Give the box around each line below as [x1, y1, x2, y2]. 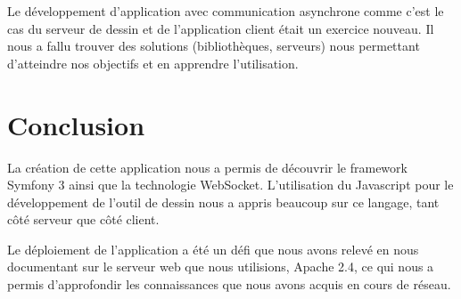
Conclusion [7, 106, 145, 142]
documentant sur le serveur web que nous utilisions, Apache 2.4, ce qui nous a [7, 257, 434, 276]
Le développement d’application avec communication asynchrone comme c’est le [7, 2, 444, 20]
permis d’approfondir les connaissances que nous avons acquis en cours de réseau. [7, 275, 451, 294]
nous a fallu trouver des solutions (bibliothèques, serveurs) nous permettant [7, 36, 420, 55]
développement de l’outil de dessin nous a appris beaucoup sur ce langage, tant [7, 192, 440, 211]
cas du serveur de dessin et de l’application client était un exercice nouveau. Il [7, 19, 434, 37]
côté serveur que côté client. [7, 210, 160, 229]
